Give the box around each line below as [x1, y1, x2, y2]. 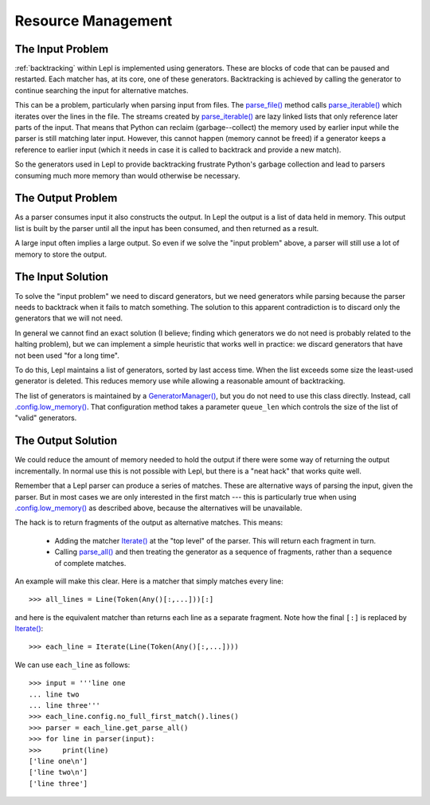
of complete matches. [54, 558, 127, 567]
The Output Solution [14, 434, 118, 448]
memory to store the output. [14, 249, 107, 259]
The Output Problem [14, 191, 118, 205]
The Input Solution [14, 270, 109, 284]
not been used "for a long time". [14, 351, 119, 360]
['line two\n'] [29, 768, 88, 777]
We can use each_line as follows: [14, 660, 131, 670]
